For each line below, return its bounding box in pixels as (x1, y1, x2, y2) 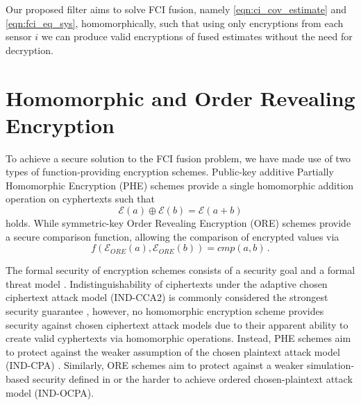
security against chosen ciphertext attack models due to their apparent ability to (6, 317, 349, 331)
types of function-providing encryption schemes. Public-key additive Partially (6, 164, 334, 179)
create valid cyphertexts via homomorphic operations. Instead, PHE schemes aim (6, 331, 351, 345)
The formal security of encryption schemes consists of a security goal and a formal (6, 263, 355, 277)
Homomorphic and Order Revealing (6, 83, 355, 112)
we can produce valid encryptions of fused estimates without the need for (41, 29, 353, 44)
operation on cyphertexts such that (6, 191, 155, 206)
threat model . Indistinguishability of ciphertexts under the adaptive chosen (6, 276, 328, 291)
